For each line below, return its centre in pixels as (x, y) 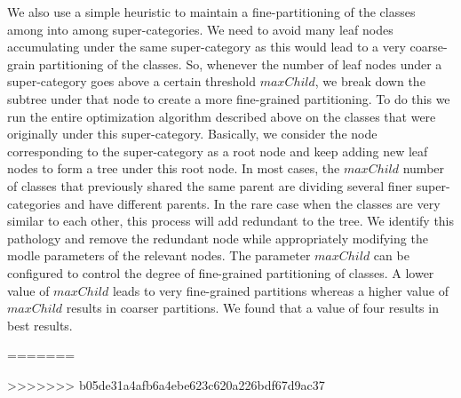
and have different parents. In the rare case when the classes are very (252, 203)
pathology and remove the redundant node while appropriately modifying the (218, 238)
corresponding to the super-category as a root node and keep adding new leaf (218, 151)
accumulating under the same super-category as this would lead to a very (207, 47)
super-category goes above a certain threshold (131, 81)
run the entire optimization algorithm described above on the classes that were (222, 116)
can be (391, 255)
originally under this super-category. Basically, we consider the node (192, 134)
